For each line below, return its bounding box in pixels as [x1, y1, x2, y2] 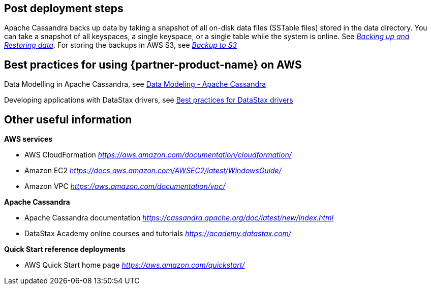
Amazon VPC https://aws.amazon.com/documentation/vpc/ [24, 182, 226, 191]
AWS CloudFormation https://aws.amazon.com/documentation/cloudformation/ [24, 150, 292, 159]
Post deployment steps [4, 2, 124, 15]
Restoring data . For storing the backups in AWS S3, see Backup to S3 [4, 41, 237, 50]
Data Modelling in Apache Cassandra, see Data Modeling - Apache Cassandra [4, 80, 266, 89]
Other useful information [4, 113, 132, 126]
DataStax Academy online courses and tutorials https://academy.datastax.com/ [24, 229, 291, 238]
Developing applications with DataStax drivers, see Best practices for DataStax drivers [4, 95, 293, 105]
